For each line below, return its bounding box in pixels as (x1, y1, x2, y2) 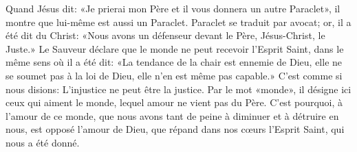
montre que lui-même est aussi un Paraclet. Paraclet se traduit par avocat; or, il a (6, 14, 351, 29)
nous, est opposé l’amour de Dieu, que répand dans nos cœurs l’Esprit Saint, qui (6, 122, 345, 136)
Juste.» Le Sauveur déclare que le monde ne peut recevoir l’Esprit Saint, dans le (6, 41, 344, 55)
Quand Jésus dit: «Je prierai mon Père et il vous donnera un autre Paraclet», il (6, 1, 340, 15)
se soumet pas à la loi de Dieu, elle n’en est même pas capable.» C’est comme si (6, 68, 343, 82)
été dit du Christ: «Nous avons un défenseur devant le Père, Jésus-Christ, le (6, 28, 325, 42)
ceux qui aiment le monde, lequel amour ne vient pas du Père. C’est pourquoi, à (6, 95, 343, 110)
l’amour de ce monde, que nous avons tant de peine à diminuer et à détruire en (6, 108, 339, 123)
